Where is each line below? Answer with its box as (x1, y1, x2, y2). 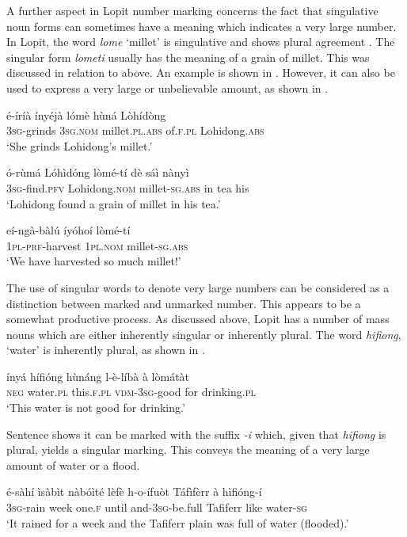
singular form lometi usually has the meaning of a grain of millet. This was (6, 48, 370, 65)
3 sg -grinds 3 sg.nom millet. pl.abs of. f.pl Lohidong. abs (6, 122, 264, 139)
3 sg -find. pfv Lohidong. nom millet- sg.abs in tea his (6, 179, 249, 196)
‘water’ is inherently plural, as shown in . (6, 341, 205, 358)
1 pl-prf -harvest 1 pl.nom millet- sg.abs (6, 237, 188, 253)
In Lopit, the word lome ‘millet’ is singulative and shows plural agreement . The (6, 33, 395, 50)
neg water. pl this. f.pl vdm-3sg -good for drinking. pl (6, 383, 256, 400)
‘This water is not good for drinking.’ (6, 399, 185, 416)
